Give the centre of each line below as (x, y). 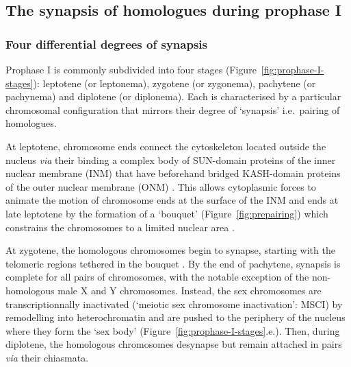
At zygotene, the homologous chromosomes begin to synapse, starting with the (170, 250)
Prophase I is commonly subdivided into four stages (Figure (131, 69)
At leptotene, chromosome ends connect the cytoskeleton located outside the (166, 146)
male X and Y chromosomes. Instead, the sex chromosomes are (190, 290)
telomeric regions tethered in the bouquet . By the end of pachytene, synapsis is (173, 263)
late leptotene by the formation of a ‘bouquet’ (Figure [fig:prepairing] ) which (167, 213)
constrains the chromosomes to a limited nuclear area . (120, 227)
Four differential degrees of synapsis (106, 44)
